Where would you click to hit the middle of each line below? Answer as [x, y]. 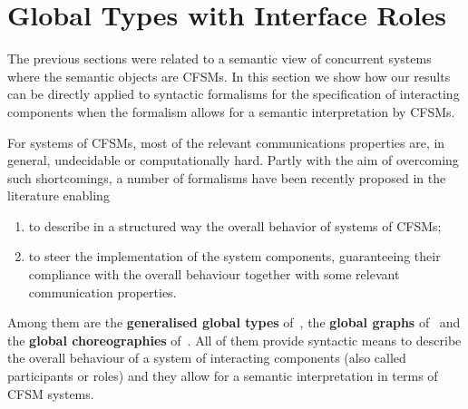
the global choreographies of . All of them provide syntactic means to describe [234, 340]
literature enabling [58, 195]
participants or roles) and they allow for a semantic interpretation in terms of [223, 376]
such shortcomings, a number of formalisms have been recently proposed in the [227, 177]
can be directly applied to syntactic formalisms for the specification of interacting [234, 94]
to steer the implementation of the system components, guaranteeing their [234, 256]
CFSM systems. [51, 393]
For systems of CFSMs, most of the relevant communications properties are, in [226, 142]
